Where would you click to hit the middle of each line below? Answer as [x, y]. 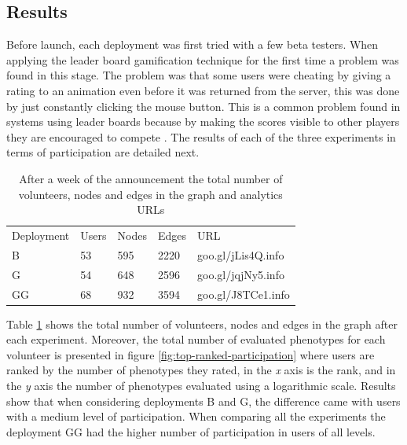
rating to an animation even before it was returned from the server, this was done [203, 90]
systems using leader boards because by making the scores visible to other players [203, 121]
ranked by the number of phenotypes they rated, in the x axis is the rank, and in [201, 370]
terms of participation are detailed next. [103, 152]
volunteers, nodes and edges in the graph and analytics [150, 194]
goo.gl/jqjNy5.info [241, 274]
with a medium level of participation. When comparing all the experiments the [196, 416]
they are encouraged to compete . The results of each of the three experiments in [201, 136]
